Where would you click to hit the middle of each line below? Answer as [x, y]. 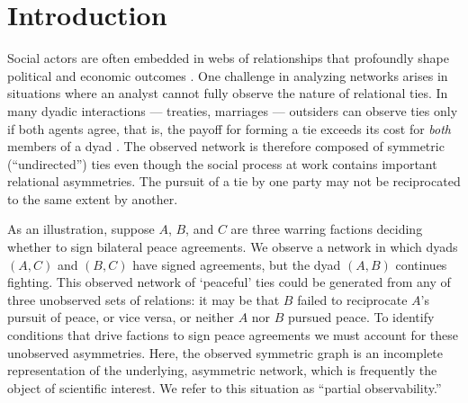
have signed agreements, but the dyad [237, 264]
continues [421, 264]
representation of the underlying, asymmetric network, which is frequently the [222, 370]
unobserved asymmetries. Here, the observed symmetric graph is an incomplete [225, 352]
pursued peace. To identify [361, 317]
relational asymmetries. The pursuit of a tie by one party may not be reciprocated [234, 181]
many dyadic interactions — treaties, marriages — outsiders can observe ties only [233, 110]
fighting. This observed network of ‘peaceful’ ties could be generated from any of [229, 282]
